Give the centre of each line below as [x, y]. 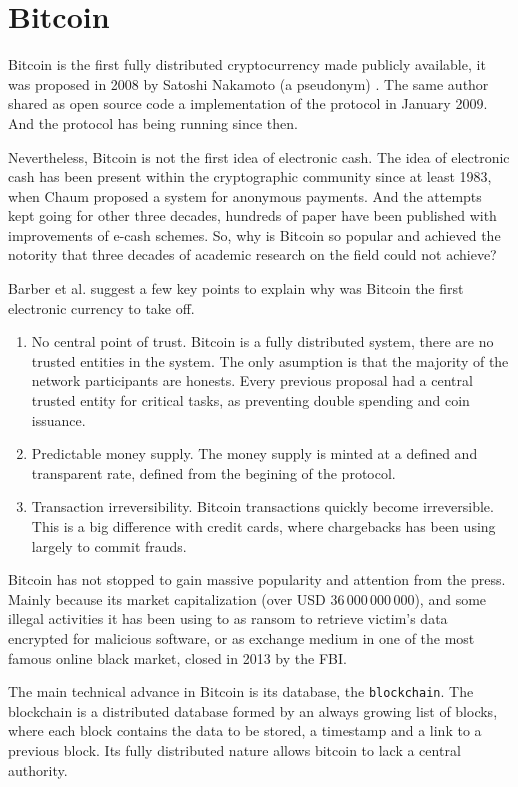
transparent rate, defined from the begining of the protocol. [213, 472]
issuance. [58, 419]
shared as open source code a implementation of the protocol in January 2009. [248, 103]
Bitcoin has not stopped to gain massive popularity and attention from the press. [257, 579]
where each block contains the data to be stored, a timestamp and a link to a [245, 730]
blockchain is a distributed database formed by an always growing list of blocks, [253, 710]
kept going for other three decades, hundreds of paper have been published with [252, 215]
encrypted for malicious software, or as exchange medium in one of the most [241, 637]
